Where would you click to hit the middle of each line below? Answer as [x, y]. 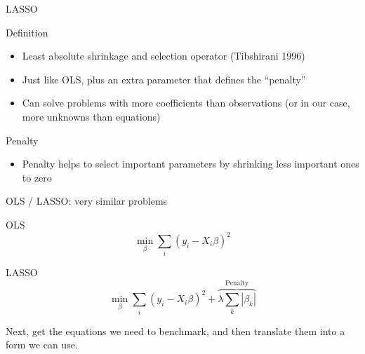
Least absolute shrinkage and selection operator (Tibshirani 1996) [164, 56]
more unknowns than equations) [91, 116]
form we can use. [42, 345]
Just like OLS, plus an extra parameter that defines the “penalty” [164, 79]
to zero [37, 177]
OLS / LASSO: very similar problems [87, 201]
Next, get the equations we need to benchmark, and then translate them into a [175, 331]
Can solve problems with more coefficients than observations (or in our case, [186, 103]
